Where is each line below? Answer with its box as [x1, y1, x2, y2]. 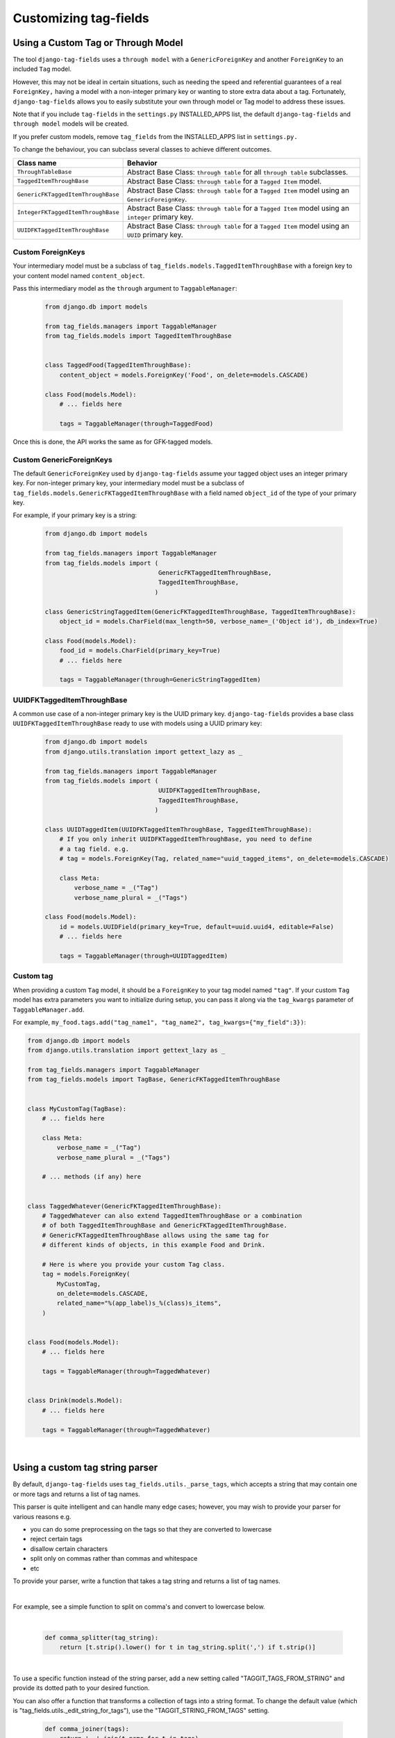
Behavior [127, 158, 158, 168]
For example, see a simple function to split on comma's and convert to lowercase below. [12, 1602, 265, 1611]
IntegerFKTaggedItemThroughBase [17, 209, 119, 216]
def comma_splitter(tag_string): [44, 1634, 159, 1642]
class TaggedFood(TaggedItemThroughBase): [44, 362, 192, 369]
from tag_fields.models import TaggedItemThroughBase [44, 332, 232, 340]
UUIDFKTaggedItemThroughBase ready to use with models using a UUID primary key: [12, 720, 262, 728]
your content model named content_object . [12, 271, 145, 279]
